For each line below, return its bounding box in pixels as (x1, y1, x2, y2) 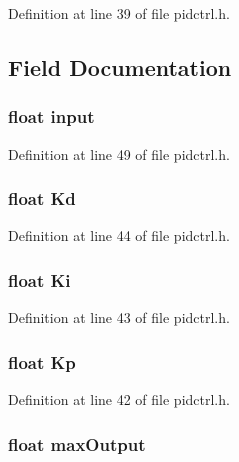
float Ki (8, 267, 71, 292)
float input (8, 104, 95, 129)
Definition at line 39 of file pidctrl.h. (8, 3, 230, 23)
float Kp (8, 349, 76, 374)
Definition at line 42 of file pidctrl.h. (8, 389, 230, 410)
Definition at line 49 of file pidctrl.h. (8, 143, 230, 164)
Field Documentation (8, 51, 232, 82)
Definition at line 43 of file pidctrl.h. (8, 307, 230, 328)
